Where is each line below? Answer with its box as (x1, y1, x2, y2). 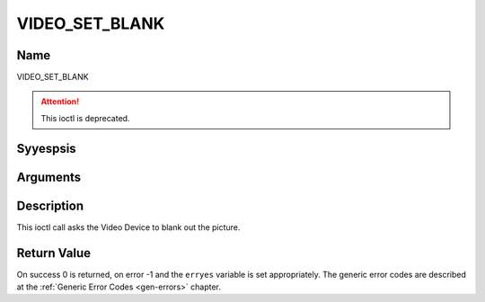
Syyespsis (16, 140, 76, 156)
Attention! (40, 96, 80, 107)
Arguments (16, 169, 82, 184)
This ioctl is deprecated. (40, 112, 130, 123)
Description (16, 198, 84, 213)
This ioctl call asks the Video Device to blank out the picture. (16, 221, 241, 233)
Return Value (16, 245, 92, 261)
